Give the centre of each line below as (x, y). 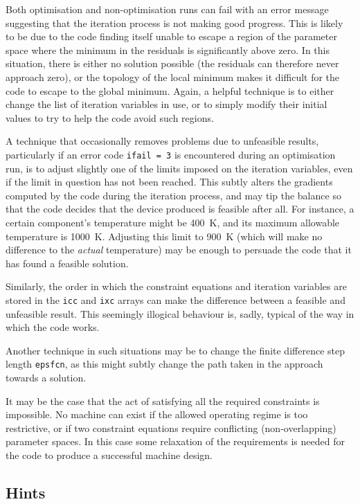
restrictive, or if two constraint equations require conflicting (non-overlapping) (171, 427)
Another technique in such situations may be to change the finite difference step (175, 350)
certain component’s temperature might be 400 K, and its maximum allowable (173, 222)
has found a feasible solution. (67, 263)
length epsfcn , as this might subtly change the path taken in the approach (164, 364)
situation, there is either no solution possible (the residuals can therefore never (172, 63)
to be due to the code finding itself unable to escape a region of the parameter (171, 36)
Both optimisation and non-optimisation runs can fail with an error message (167, 9)
